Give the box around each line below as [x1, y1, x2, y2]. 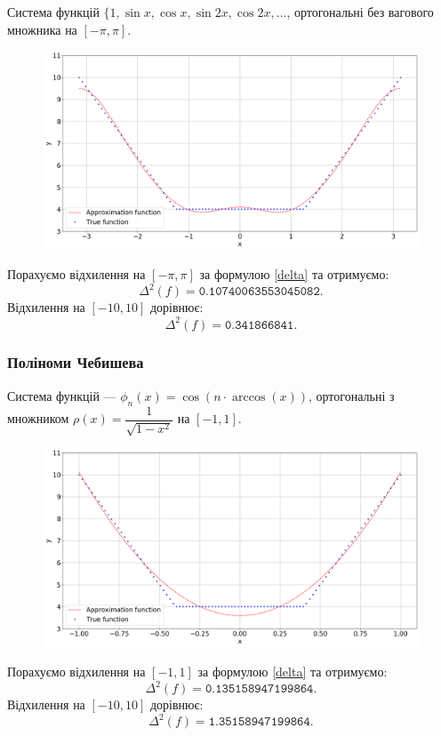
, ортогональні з [309, 386, 395, 404]
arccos [231, 390, 266, 404]
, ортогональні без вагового [286, 3, 434, 20]
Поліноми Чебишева [7, 351, 144, 373]
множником [7, 409, 69, 428]
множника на [7, 20, 77, 38]
